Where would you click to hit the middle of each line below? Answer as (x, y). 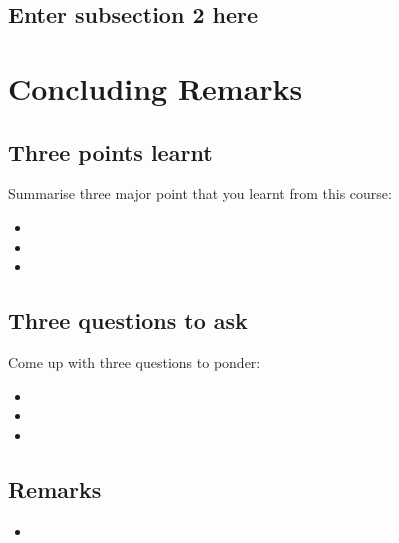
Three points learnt (110, 151)
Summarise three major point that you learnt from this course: (200, 193)
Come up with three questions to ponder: (134, 361)
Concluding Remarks (155, 87)
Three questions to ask (128, 320)
